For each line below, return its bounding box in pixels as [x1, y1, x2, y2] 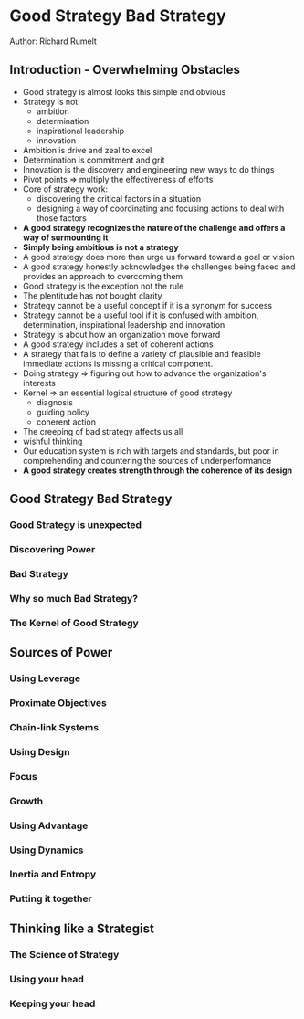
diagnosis [36, 396, 73, 407]
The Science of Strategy [9, 948, 120, 961]
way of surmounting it [22, 232, 109, 243]
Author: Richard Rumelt [9, 36, 98, 47]
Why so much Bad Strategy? [9, 592, 139, 604]
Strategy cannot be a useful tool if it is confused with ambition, [22, 310, 259, 320]
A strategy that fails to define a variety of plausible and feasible [22, 348, 262, 359]
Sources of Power [9, 645, 113, 660]
